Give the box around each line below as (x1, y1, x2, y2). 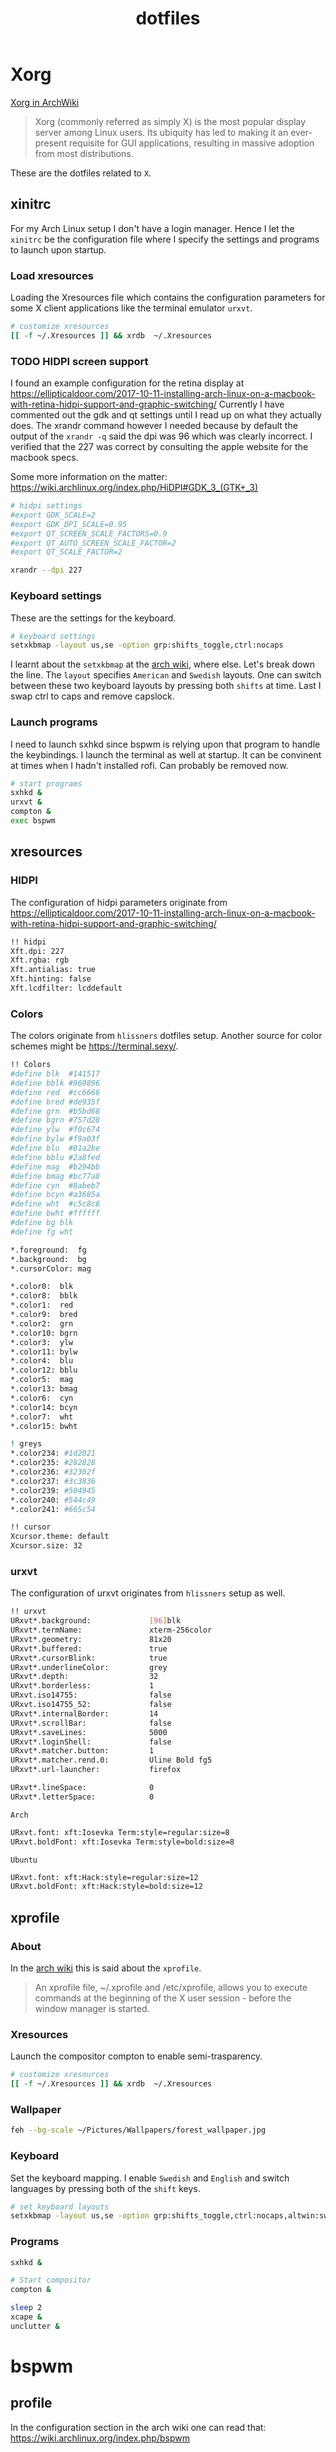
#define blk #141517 (10, 1069, 101, 1079)
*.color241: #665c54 (10, 1504, 97, 1514)
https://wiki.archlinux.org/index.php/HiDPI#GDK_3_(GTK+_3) (10, 482, 258, 494)
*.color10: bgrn (10, 1328, 78, 1338)
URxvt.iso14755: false (10, 1690, 172, 1701)
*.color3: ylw (10, 1337, 74, 1347)
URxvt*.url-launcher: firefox (10, 1765, 182, 1775)
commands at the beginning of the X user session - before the (34, 1992, 292, 2004)
